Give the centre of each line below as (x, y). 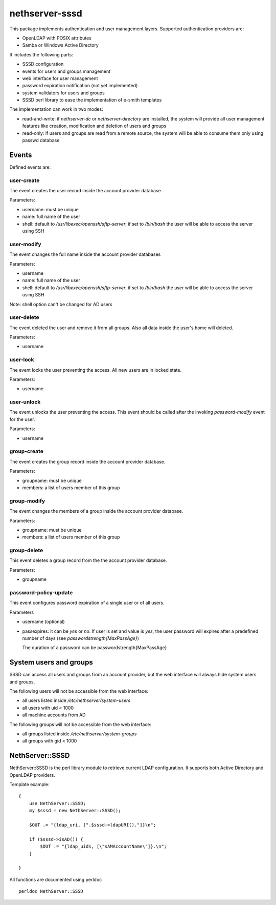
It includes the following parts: (41, 54)
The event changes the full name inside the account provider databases (85, 254)
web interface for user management (60, 78)
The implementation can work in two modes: (56, 109)
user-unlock (25, 402)
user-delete (24, 317)
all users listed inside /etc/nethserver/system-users (76, 700)
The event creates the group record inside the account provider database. (87, 461)
